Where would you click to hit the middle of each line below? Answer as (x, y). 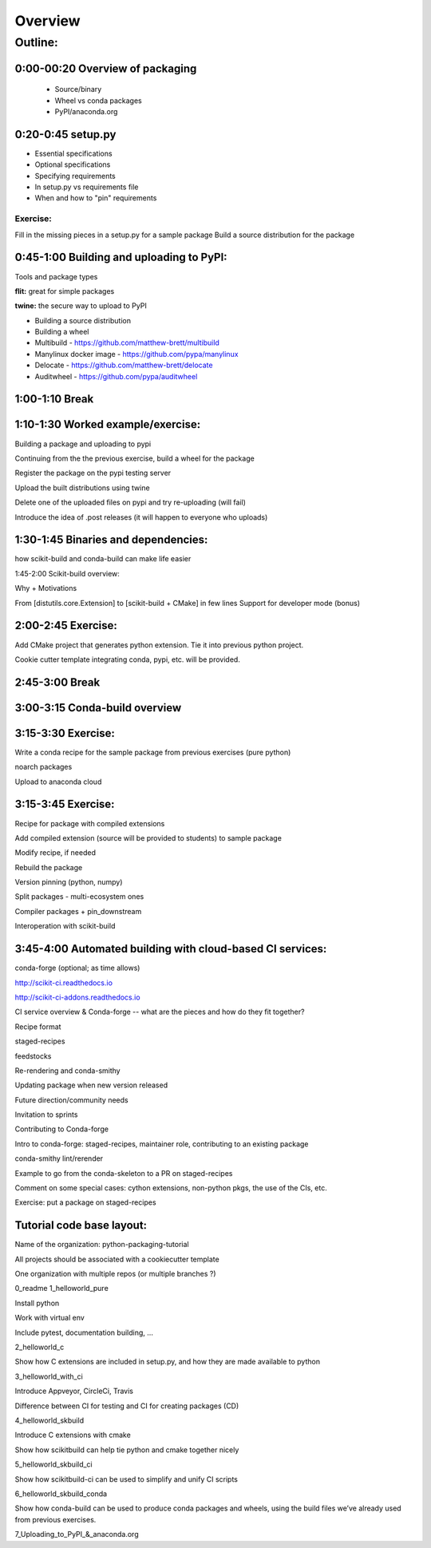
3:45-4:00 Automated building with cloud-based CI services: (171, 949)
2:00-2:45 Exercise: (66, 626)
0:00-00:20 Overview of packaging (106, 68)
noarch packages (43, 767)
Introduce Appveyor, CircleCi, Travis (74, 1391)
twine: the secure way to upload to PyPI (81, 306)
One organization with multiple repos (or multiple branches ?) (115, 1274)
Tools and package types (56, 276)
